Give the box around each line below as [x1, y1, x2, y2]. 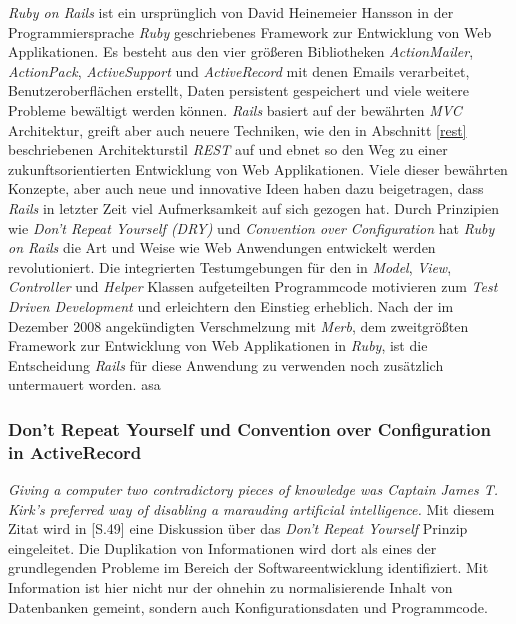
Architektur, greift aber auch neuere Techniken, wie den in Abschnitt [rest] [8, 119, 467, 140]
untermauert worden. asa [8, 374, 161, 395]
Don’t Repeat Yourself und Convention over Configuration [8, 416, 491, 441]
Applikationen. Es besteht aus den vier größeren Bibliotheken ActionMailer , [8, 41, 474, 62]
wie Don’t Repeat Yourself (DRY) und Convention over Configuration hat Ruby [8, 217, 495, 238]
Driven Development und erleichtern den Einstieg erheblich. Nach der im [8, 295, 454, 316]
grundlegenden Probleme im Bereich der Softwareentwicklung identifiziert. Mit [8, 557, 489, 578]
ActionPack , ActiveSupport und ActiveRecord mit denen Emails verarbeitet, [8, 60, 470, 81]
